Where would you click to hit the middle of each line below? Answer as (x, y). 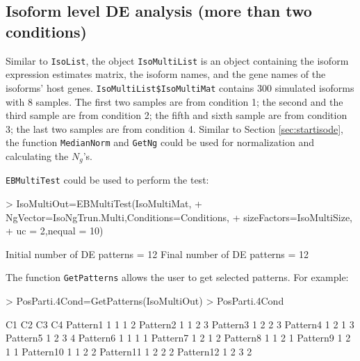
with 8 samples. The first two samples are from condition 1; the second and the (174, 101)
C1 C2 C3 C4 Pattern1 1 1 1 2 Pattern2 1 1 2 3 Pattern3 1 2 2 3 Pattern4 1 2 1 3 (180, 324)
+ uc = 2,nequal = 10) (55, 231)
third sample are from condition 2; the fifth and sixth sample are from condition (177, 115)
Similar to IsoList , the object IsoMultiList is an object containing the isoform (177, 60)
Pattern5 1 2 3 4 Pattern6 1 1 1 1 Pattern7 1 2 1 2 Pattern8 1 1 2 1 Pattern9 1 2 (178, 338)
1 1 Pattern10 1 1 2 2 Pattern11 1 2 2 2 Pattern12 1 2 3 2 (129, 351)
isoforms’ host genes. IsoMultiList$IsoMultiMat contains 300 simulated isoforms (180, 87)
